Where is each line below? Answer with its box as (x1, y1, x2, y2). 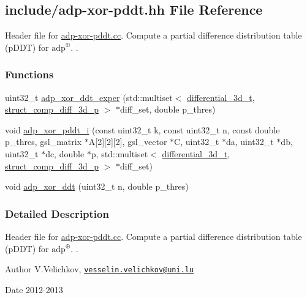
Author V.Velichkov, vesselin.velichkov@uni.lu (5, 263, 194, 275)
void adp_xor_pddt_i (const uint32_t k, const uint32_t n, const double (5, 123, 280, 136)
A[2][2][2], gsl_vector (88, 135, 167, 148)
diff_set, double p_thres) (119, 103, 216, 116)
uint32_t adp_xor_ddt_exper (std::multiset (5, 91, 173, 103)
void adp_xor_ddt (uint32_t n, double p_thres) (5, 180, 189, 193)
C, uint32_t (174, 135, 219, 148)
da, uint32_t (226, 135, 274, 148)
